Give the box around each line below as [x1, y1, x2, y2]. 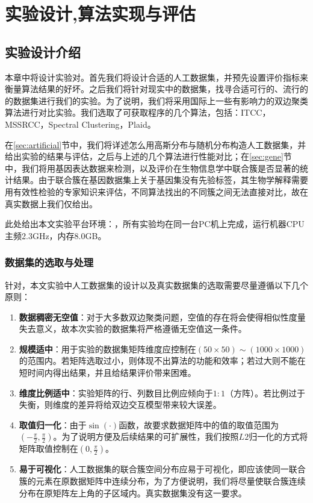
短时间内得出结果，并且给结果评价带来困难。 [19, 366, 196, 379]
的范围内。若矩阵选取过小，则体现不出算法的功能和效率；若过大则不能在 [19, 354, 306, 367]
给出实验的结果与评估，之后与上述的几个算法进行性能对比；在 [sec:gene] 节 [5, 150, 292, 163]
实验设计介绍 [5, 42, 81, 61]
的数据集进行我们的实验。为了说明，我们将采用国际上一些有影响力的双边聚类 [5, 94, 308, 107]
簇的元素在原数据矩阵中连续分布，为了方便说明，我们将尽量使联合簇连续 [19, 475, 306, 487]
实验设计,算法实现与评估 [5, 1, 196, 26]
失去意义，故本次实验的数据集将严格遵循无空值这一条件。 [19, 322, 247, 335]
